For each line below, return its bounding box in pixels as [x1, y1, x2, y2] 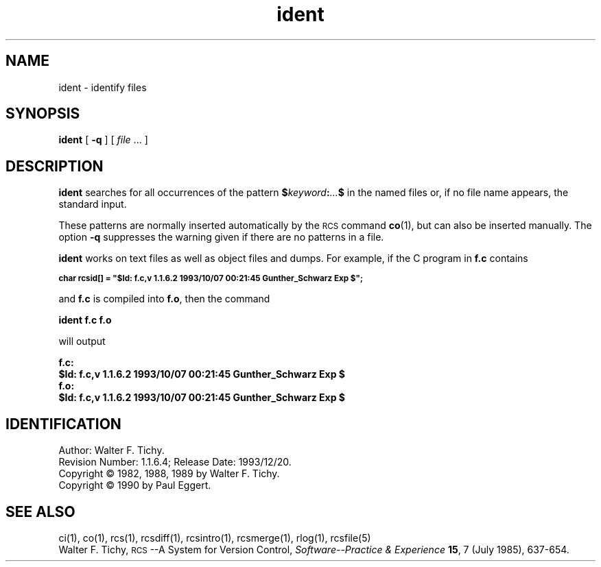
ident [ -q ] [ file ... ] [58, 134, 148, 146]
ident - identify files [58, 81, 147, 93]
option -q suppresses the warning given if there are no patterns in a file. [58, 231, 384, 243]
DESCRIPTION [5, 157, 104, 175]
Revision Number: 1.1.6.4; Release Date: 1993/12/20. [58, 456, 292, 468]
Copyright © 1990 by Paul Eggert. [58, 479, 211, 492]
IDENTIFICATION [5, 415, 121, 433]
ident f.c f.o [58, 314, 112, 326]
